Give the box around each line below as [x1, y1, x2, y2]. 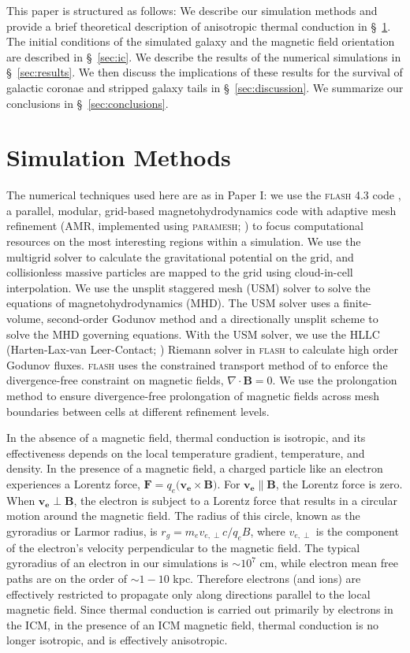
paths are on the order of [6, 570, 128, 586]
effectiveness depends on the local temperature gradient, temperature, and [6, 444, 365, 461]
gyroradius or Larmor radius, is [6, 522, 158, 539]
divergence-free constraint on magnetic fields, [6, 372, 224, 388]
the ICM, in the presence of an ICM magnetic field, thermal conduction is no [6, 616, 378, 633]
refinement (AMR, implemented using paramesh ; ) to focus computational [6, 217, 363, 234]
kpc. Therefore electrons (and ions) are [173, 570, 361, 586]
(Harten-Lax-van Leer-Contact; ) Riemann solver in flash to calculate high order [6, 341, 398, 358]
